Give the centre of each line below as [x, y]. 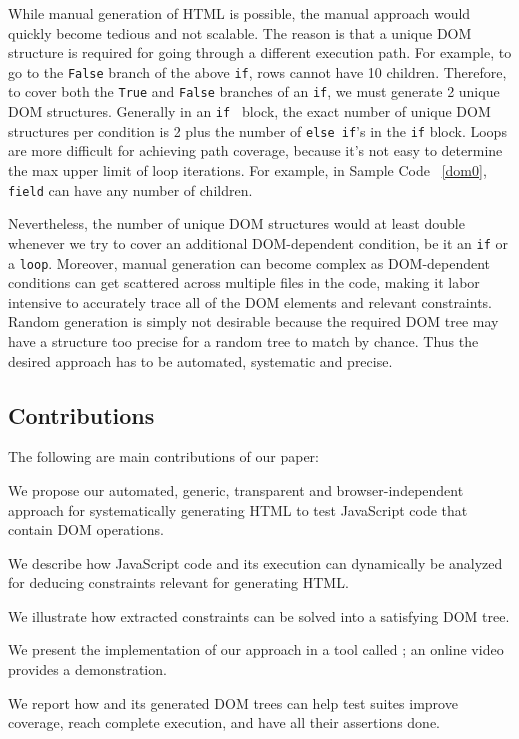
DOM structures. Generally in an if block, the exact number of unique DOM [249, 111]
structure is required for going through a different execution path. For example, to [260, 52]
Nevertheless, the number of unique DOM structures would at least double [236, 223]
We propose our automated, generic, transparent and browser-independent [236, 489]
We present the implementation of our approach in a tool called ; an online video [256, 649]
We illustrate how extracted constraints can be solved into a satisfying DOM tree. [259, 615]
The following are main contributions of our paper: [163, 456]
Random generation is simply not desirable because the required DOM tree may [253, 321]
